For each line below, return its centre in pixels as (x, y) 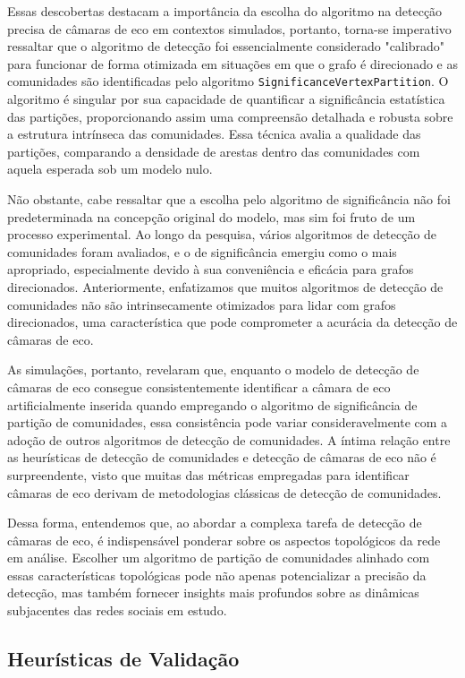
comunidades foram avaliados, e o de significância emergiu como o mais (202, 251)
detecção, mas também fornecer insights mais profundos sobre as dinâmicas (213, 592)
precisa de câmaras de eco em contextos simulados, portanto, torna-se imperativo (229, 28)
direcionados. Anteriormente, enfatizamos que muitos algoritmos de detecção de (225, 286)
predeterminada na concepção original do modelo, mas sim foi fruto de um (211, 216)
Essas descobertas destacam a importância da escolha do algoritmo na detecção (225, 11)
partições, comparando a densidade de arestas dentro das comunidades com (214, 151)
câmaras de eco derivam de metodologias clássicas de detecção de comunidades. (224, 492)
